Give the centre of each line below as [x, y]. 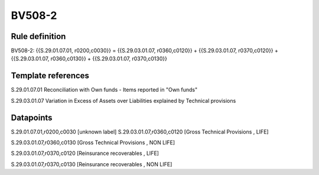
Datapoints [32, 117]
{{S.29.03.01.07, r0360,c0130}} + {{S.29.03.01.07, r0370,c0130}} [89, 59]
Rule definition [38, 36]
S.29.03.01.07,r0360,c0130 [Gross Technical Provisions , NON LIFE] [93, 142]
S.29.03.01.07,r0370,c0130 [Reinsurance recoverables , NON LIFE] [92, 164]
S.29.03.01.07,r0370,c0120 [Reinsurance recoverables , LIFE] [85, 153]
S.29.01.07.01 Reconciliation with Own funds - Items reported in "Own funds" [104, 90]
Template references [50, 76]
